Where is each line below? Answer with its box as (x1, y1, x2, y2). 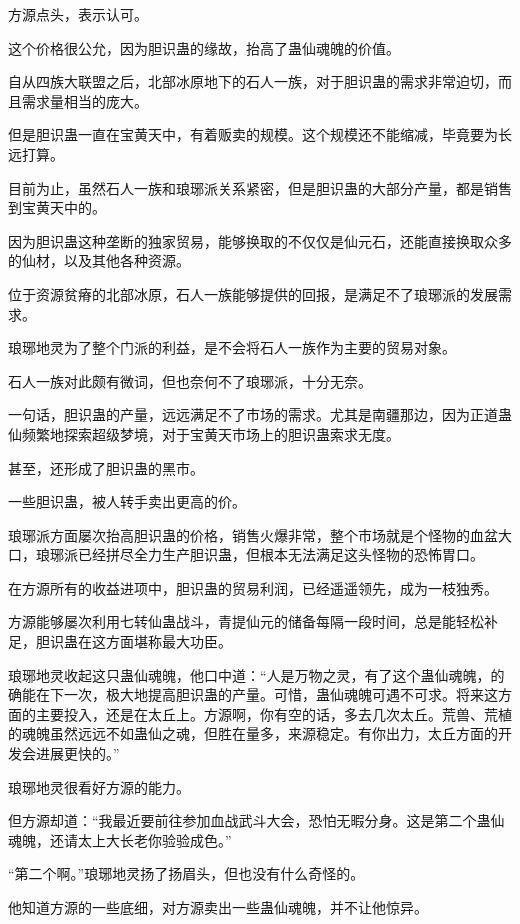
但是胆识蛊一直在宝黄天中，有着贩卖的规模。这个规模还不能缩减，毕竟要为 (8, 124, 498, 145)
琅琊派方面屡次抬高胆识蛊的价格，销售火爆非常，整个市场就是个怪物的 (8, 524, 470, 545)
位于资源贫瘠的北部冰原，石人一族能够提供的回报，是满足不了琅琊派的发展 (8, 283, 498, 304)
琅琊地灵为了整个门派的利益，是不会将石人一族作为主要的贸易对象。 (8, 337, 456, 358)
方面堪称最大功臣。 (105, 631, 232, 652)
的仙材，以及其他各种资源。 (8, 250, 190, 271)
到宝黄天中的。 (8, 197, 106, 218)
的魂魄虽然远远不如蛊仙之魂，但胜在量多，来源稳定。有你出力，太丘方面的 (8, 723, 498, 744)
